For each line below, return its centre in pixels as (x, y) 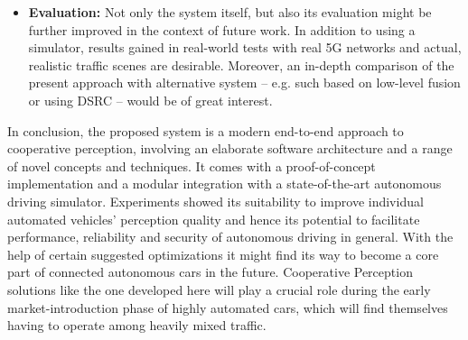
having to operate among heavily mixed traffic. (137, 325)
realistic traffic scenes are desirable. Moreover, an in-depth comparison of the (241, 64)
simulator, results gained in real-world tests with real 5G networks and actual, (245, 47)
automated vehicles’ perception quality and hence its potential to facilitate (214, 219)
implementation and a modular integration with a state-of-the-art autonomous (225, 184)
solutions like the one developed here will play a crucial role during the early (219, 289)
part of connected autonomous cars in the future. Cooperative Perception (210, 272)
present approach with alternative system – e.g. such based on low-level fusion (244, 83)
